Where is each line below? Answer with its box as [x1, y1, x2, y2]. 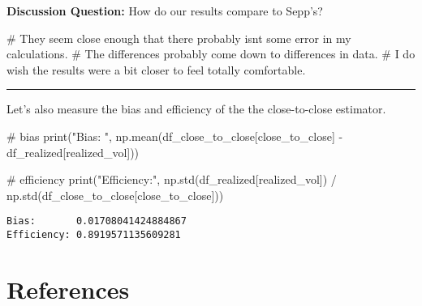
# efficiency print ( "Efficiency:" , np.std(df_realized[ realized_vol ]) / [6, 171, 337, 188]
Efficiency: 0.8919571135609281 [6, 229, 181, 240]
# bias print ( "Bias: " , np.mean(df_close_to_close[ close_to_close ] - [6, 127, 343, 144]
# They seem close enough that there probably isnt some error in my [6, 29, 351, 46]
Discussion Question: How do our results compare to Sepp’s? [6, 2, 323, 19]
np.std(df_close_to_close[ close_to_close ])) [6, 186, 224, 203]
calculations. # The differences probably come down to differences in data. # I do [6, 45, 416, 62]
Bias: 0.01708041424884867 [6, 215, 187, 227]
